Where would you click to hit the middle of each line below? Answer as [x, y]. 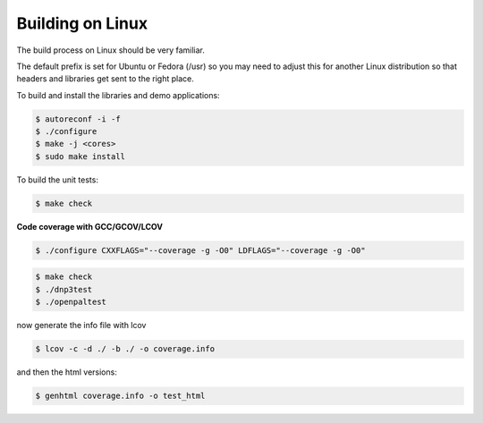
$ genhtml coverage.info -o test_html [120, 396]
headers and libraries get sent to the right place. [105, 79]
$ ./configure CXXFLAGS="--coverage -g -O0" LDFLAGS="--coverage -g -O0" [200, 250]
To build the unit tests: [57, 180]
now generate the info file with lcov [81, 326]
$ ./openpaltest [71, 302]
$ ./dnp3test [64, 289]
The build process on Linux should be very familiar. [110, 50]
